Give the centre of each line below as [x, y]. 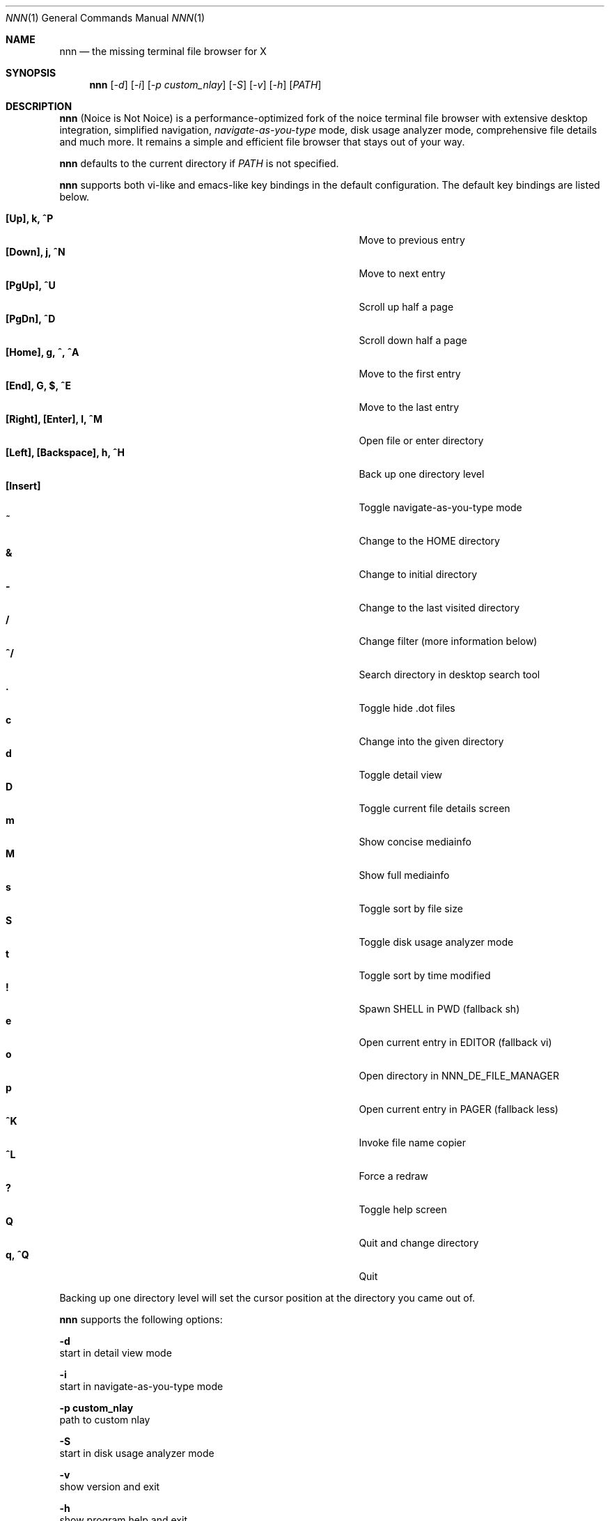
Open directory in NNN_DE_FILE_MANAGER [459, 1076]
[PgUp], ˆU [31, 285]
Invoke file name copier [413, 1142]
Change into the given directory [431, 741]
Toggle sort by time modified [425, 975]
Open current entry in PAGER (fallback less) [459, 1109]
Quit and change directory [419, 1243]
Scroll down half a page [413, 340]
